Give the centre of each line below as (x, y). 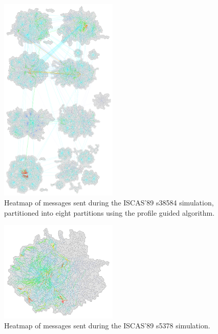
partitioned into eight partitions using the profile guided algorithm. (110, 212)
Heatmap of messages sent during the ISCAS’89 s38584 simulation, (109, 203)
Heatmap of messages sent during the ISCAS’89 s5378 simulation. (107, 326)
